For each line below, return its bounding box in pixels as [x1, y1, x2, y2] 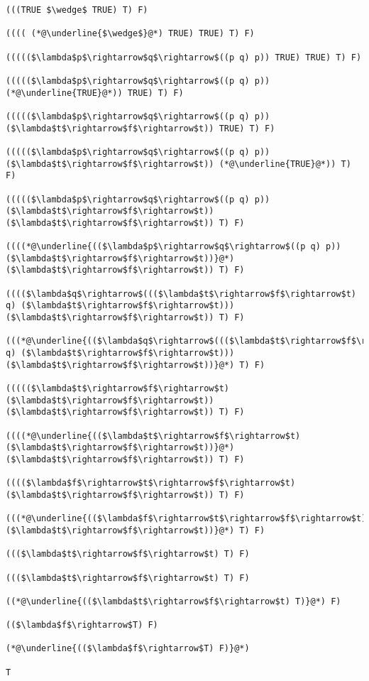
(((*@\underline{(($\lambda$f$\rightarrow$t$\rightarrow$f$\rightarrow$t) [6, 513, 367, 524]
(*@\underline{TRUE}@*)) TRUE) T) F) [6, 87, 184, 98]
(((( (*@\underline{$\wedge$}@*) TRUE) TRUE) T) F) [6, 28, 255, 39]
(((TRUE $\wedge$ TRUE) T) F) [6, 5, 148, 15]
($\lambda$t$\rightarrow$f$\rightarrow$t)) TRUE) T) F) [6, 123, 275, 134]
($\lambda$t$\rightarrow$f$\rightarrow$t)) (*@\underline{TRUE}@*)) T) [6, 158, 351, 169]
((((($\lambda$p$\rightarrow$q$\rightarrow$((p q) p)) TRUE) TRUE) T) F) [6, 52, 362, 62]
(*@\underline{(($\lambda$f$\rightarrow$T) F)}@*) [6, 643, 250, 654]
